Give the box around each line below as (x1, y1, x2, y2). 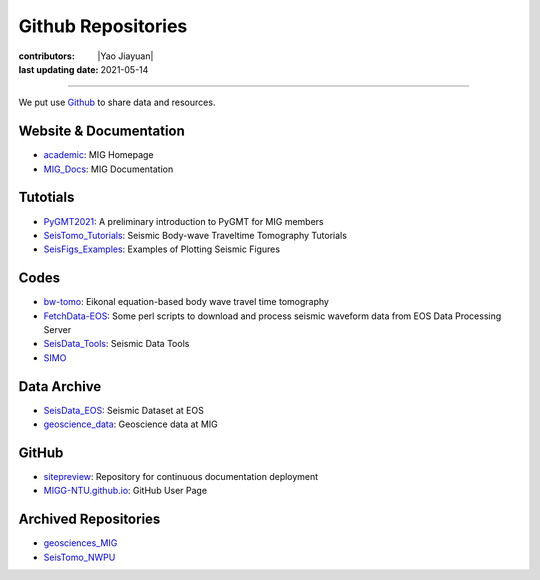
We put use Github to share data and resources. (18, 96, 216, 109)
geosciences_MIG (43, 537, 118, 549)
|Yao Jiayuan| (97, 50, 154, 62)
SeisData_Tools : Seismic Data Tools (43, 338, 190, 350)
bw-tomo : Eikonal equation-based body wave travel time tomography (43, 296, 330, 308)
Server (43, 324, 72, 335)
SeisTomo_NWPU (43, 551, 116, 563)
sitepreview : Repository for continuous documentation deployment (43, 470, 319, 482)
